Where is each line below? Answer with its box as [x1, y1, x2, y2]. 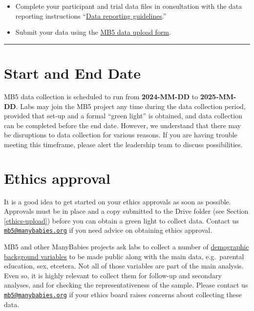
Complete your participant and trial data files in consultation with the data [15, 1, 242, 11]
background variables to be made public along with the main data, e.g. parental [4, 251, 244, 261]
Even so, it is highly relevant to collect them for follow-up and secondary [4, 270, 222, 280]
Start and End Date [4, 63, 141, 83]
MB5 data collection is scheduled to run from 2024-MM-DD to [4, 91, 198, 101]
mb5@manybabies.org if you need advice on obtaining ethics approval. [4, 225, 212, 235]
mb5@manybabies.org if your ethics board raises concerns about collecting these [4, 289, 242, 299]
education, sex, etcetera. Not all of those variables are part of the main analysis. [4, 261, 244, 271]
